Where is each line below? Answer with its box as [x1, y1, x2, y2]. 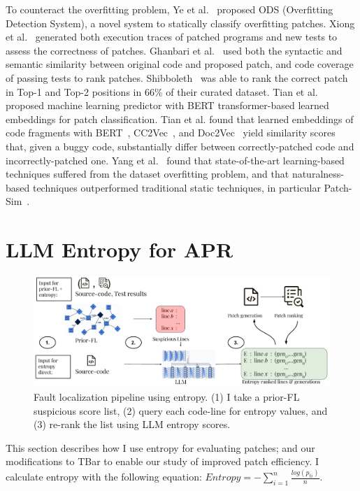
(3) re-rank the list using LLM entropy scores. [34, 417, 231, 432]
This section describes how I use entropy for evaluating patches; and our [6, 440, 315, 455]
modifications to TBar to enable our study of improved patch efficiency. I [6, 454, 319, 469]
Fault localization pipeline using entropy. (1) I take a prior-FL [34, 389, 300, 404]
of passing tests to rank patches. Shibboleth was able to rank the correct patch [6, 70, 348, 85]
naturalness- [291, 166, 344, 181]
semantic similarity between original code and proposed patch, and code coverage [6, 57, 354, 71]
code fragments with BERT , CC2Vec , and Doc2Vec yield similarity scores [6, 125, 336, 140]
